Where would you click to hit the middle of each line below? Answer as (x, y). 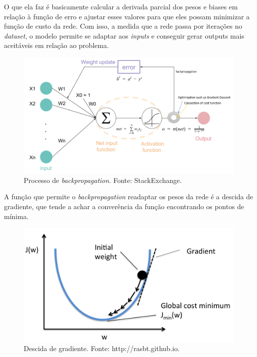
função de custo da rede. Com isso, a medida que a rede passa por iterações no (123, 26)
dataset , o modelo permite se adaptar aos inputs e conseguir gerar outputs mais (124, 35)
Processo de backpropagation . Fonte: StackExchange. (103, 180)
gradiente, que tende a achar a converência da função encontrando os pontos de (124, 206)
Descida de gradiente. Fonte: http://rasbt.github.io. (102, 348)
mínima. (16, 216)
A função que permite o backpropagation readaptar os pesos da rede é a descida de (129, 197)
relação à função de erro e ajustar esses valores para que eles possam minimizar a (127, 16)
